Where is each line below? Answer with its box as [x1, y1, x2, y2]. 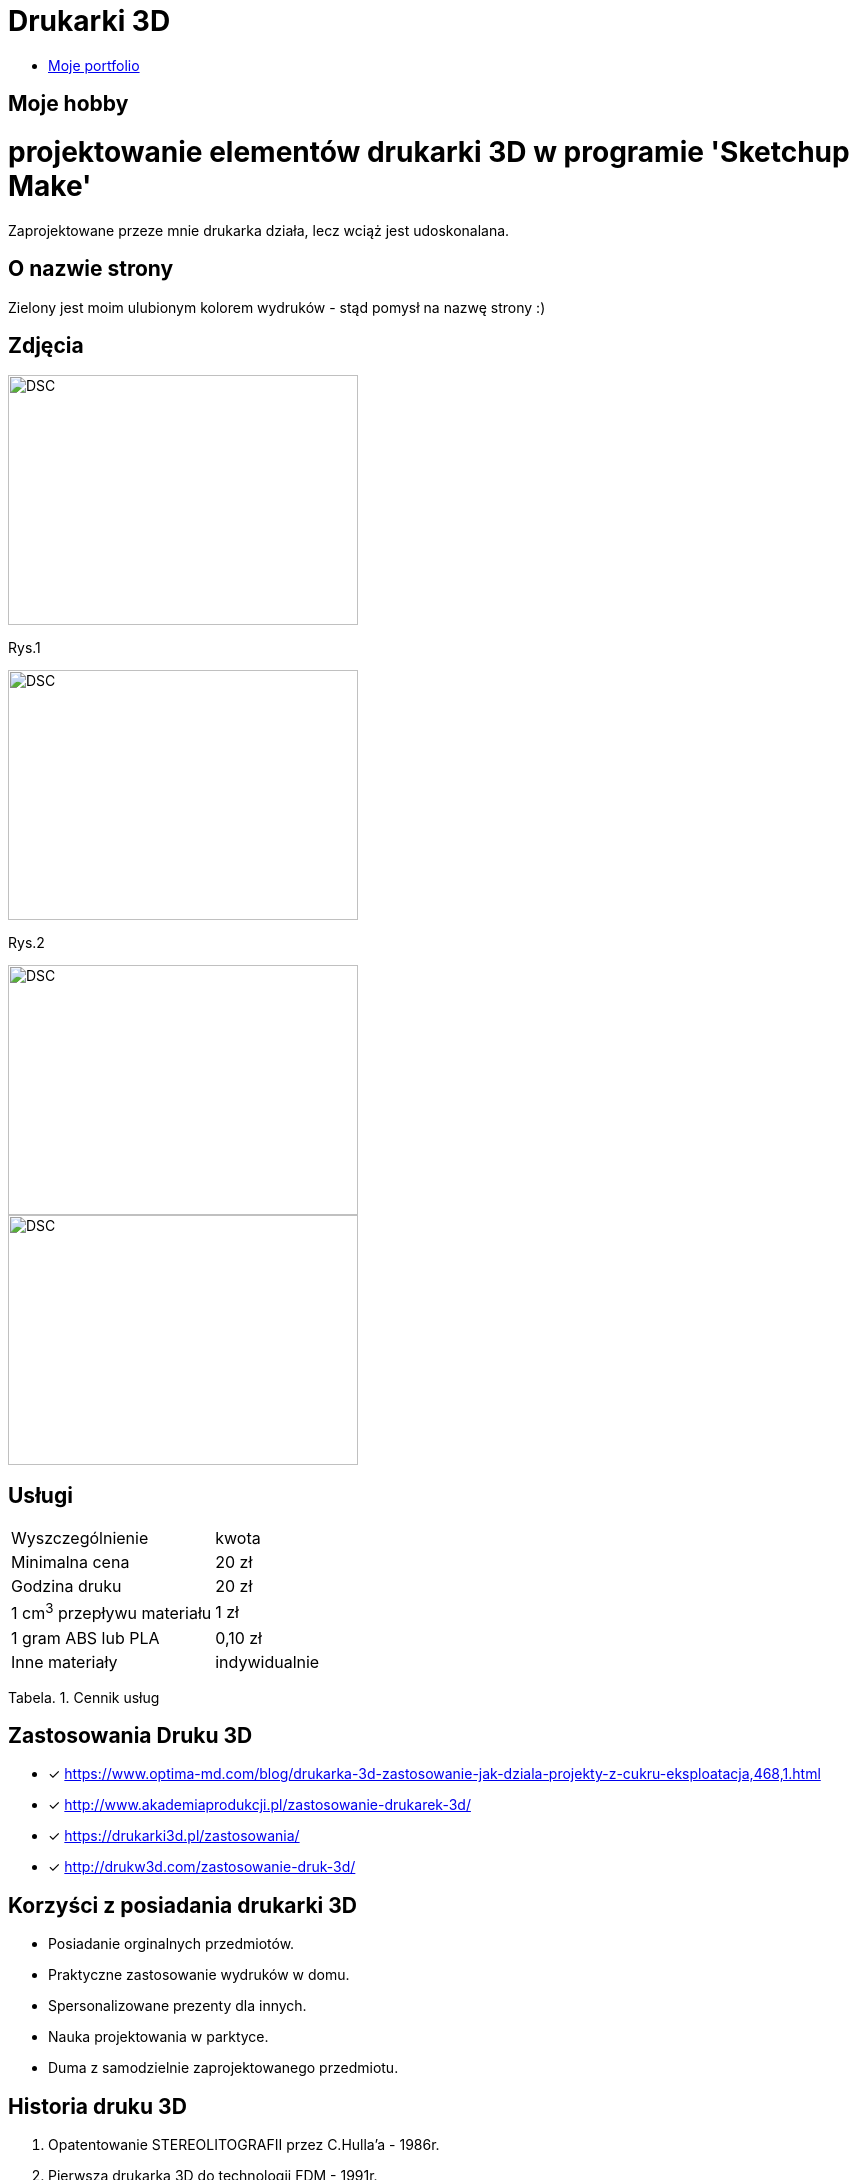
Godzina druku [11, 1576, 122, 1597]
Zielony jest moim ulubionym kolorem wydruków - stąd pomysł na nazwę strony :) [8, 298, 546, 316]
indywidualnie [215, 1651, 320, 1672]
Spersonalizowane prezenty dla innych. [48, 1997, 307, 2015]
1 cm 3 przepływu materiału [11, 1600, 212, 1624]
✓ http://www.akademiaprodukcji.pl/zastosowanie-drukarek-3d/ [48, 1796, 471, 1814]
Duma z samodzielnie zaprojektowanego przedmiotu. [48, 2059, 399, 2077]
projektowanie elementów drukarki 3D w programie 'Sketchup [8, 134, 850, 169]
